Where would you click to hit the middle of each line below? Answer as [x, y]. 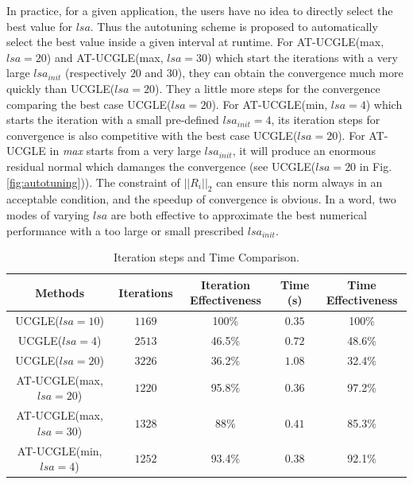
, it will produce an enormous [304, 151]
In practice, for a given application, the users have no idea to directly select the [200, 10]
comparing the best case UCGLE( [89, 104]
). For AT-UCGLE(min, [270, 104]
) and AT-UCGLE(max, [105, 57]
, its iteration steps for [326, 120]
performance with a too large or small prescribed [125, 230]
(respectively [96, 73]
